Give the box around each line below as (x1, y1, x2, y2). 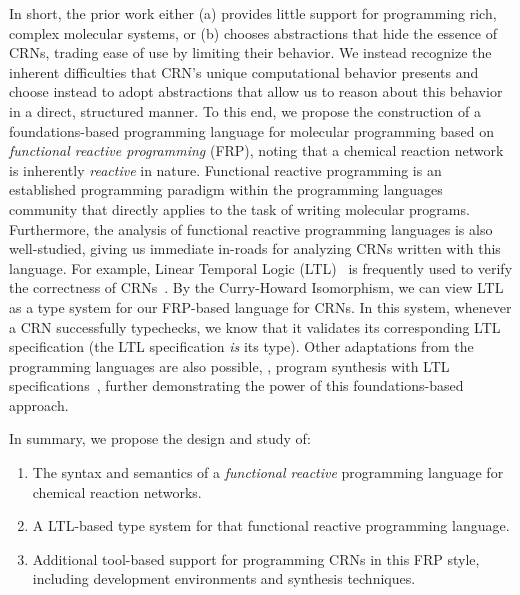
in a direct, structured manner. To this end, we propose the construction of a (9, 100, 481, 121)
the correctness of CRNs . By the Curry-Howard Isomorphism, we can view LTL (9, 277, 504, 298)
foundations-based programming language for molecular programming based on (9, 120, 495, 141)
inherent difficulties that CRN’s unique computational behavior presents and (9, 61, 479, 82)
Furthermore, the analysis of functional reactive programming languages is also (9, 218, 493, 239)
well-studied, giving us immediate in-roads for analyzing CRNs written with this (9, 238, 501, 259)
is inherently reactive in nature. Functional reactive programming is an (9, 159, 442, 180)
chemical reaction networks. (32, 481, 202, 502)
